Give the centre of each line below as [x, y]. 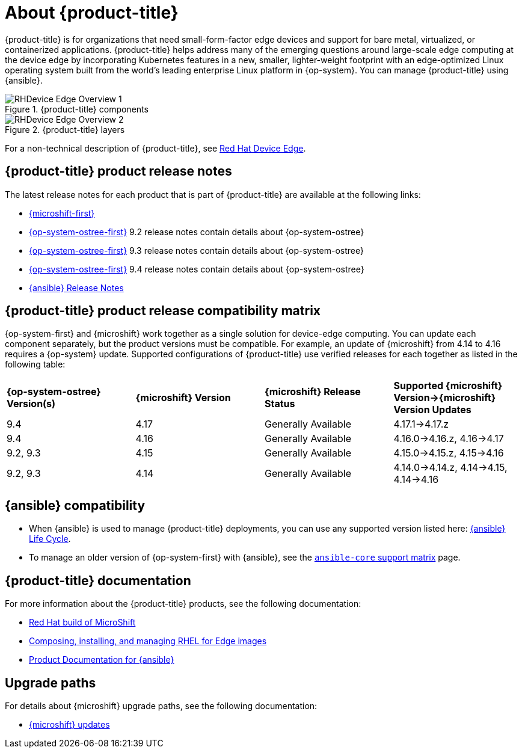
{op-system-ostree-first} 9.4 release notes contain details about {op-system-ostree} [197, 269]
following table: [35, 364]
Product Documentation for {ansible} [102, 660]
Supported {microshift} [448, 386]
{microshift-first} [62, 213]
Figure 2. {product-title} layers [65, 129]
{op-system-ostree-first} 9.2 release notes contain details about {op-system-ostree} [197, 232]
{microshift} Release [313, 392]
